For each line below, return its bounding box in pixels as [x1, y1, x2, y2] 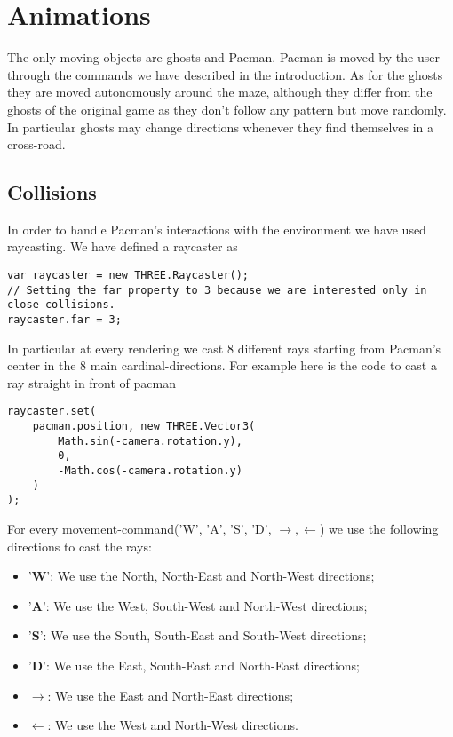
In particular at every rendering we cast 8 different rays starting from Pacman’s [7, 338, 441, 357]
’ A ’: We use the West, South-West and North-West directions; [28, 596, 368, 614]
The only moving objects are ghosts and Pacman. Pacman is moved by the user [7, 48, 440, 67]
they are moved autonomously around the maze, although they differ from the [7, 83, 433, 101]
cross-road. [7, 135, 66, 154]
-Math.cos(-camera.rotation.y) [58, 464, 242, 478]
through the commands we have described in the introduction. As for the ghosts [7, 65, 443, 83]
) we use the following [319, 519, 439, 538]
